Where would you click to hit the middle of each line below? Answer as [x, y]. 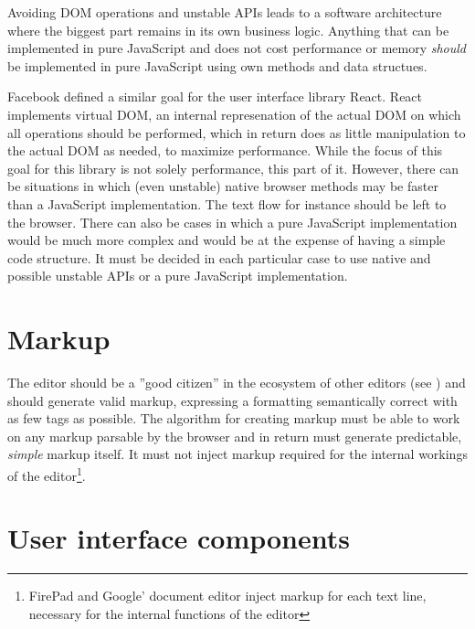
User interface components [179, 538]
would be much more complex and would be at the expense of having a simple [227, 240]
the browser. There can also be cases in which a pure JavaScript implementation [232, 222]
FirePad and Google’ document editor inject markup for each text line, [227, 596]
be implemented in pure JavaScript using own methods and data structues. [217, 65]
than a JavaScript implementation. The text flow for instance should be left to [227, 203]
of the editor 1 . [47, 474]
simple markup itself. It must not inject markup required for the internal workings [237, 454]
